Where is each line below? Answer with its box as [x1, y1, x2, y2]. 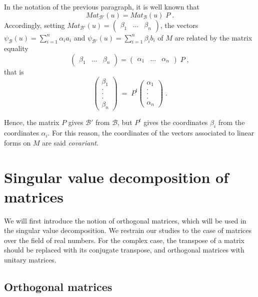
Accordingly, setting [4, 19, 65, 30]
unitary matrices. [4, 254, 56, 265]
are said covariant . [42, 137, 98, 147]
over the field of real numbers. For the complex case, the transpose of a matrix [4, 234, 244, 245]
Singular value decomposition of [4, 166, 228, 187]
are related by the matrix [174, 32, 252, 42]
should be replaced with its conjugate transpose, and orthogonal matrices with [4, 244, 244, 255]
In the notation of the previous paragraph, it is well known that [4, 1, 199, 11]
